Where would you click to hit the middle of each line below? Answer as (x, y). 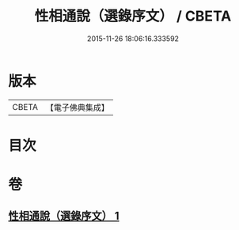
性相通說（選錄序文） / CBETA (133, 16)
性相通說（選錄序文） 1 (64, 216)
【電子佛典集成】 (77, 107)
